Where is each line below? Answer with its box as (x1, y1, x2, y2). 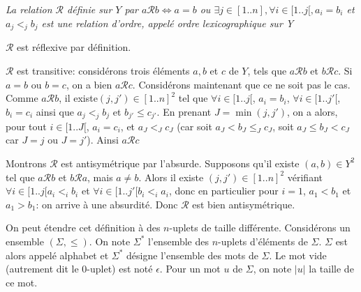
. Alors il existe (138, 169, 204, 184)
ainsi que (36, 104, 74, 118)
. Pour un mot (159, 261, 221, 276)
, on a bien (66, 77, 112, 91)
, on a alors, (287, 104, 338, 118)
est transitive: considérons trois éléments (17, 63, 190, 77)
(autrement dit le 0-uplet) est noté (6, 261, 153, 276)
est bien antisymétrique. (192, 197, 295, 211)
